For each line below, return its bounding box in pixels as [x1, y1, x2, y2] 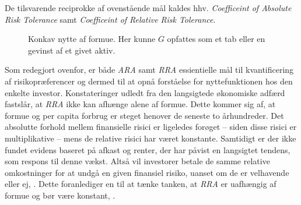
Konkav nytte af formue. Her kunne [28, 33, 156, 45]
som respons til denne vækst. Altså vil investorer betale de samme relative [5, 155, 270, 167]
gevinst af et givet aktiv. [28, 44, 116, 56]
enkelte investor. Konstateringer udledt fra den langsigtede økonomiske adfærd [5, 86, 285, 98]
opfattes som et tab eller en [167, 33, 265, 45]
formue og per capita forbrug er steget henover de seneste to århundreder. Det [5, 109, 284, 121]
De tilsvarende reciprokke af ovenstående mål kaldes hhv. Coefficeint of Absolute [5, 2, 292, 13]
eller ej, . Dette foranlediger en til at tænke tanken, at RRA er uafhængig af [5, 178, 276, 190]
